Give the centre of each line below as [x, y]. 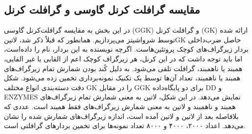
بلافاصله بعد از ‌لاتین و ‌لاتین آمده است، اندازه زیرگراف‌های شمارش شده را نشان [121, 116]
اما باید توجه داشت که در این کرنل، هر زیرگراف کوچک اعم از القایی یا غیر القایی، [123, 58]
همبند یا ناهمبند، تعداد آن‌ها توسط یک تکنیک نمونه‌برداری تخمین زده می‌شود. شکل [122, 78]
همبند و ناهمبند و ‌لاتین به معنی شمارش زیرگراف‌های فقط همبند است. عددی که [120, 106]
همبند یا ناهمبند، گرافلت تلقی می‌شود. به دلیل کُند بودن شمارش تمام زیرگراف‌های [123, 68]
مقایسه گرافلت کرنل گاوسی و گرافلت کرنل [102, 10]
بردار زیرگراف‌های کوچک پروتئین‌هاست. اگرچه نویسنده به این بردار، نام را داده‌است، [126, 49]
